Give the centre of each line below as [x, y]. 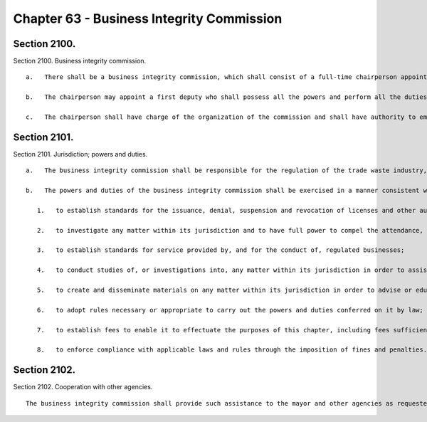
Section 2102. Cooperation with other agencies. [83, 387]
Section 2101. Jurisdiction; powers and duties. [80, 154]
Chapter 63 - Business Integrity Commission [148, 19]
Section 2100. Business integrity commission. [80, 61]
